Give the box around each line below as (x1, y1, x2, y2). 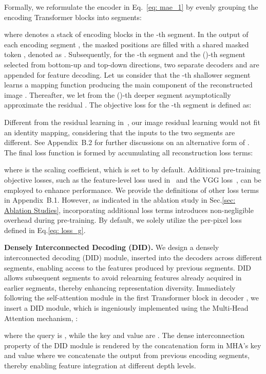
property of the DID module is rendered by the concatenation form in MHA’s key (4, 340, 261, 350)
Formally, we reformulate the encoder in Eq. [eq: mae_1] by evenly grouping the (4, 2, 258, 12)
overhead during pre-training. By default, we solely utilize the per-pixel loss (4, 215, 242, 225)
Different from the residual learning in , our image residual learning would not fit (4, 116, 260, 127)
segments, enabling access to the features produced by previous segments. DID (4, 262, 251, 273)
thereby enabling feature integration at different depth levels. (4, 360, 196, 370)
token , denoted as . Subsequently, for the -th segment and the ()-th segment (4, 49, 245, 60)
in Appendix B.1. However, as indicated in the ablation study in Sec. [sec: (4, 194, 236, 205)
